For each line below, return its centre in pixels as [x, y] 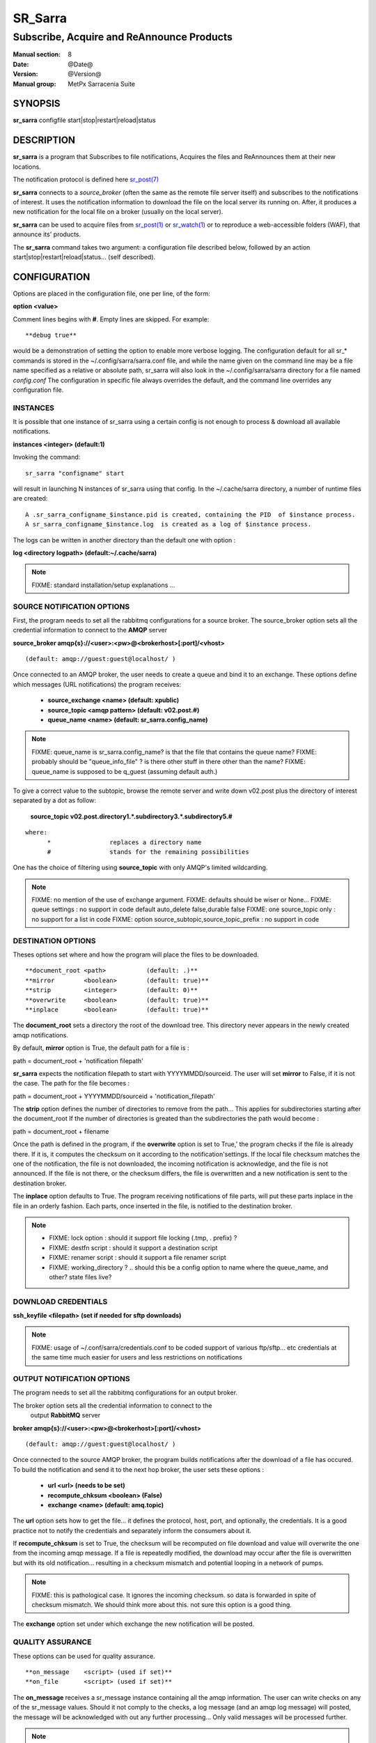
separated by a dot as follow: [55, 800]
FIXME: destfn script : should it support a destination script [133, 1247]
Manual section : [37, 54]
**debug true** [51, 335]
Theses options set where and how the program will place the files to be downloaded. [136, 954]
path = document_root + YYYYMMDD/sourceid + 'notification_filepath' [114, 1096]
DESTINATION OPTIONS [55, 941]
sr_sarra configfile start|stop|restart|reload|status [84, 120]
